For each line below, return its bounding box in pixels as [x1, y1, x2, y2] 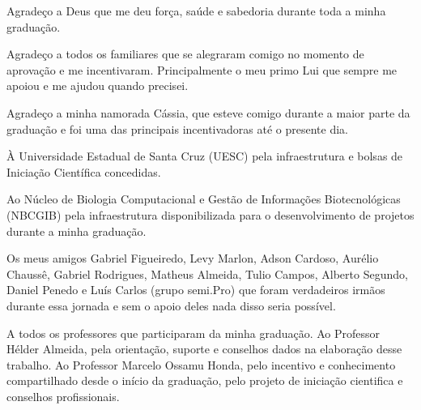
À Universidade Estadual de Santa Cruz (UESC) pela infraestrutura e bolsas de [6, 147, 403, 164]
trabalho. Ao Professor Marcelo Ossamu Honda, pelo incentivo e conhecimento [6, 356, 396, 373]
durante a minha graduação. [6, 222, 147, 239]
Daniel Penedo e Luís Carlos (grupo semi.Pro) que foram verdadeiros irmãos [6, 281, 385, 298]
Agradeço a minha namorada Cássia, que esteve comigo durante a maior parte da [6, 104, 410, 121]
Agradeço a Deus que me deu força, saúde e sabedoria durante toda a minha [6, 2, 386, 19]
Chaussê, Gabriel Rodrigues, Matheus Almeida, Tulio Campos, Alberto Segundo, [6, 265, 408, 282]
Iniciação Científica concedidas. [6, 163, 161, 180]
